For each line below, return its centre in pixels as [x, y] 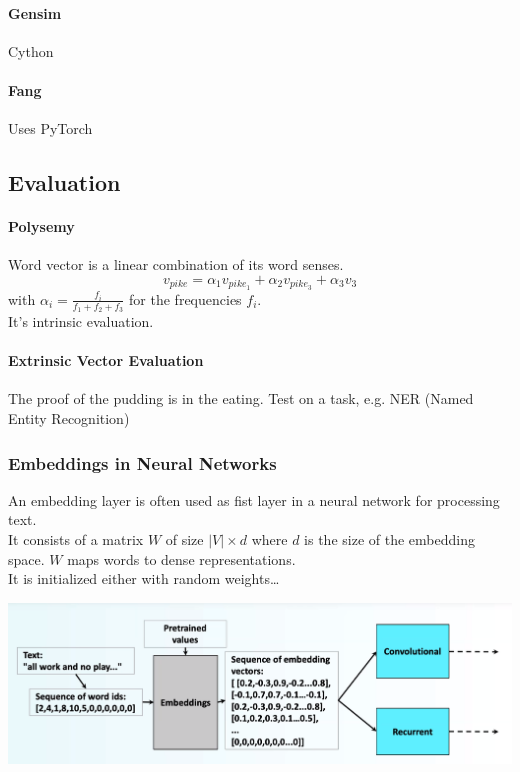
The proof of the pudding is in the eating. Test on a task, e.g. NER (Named [241, 398]
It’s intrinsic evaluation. [81, 321]
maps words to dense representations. [181, 558]
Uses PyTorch [50, 128]
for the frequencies [185, 298]
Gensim [35, 12]
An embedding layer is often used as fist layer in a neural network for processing [254, 499]
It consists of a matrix [76, 539]
